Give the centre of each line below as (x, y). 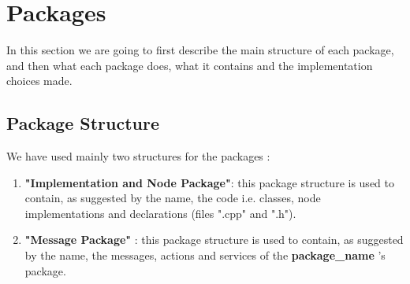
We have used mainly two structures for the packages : (138, 156)
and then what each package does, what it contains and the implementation (190, 65)
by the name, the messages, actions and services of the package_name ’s (205, 255)
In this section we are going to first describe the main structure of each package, (200, 50)
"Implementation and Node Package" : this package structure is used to (209, 182)
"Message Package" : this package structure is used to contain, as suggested (214, 240)
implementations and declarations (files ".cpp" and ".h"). (160, 213)
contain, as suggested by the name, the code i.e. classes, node (173, 198)
